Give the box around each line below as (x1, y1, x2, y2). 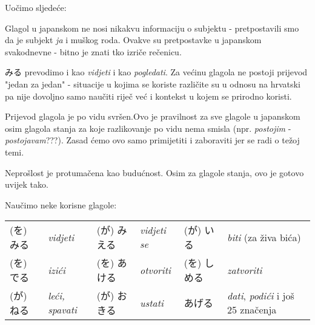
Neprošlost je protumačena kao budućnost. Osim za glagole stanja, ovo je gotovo (5, 166, 304, 179)
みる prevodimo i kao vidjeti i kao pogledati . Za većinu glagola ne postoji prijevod (5, 66, 308, 78)
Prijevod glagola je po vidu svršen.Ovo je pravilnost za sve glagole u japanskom (5, 110, 300, 123)
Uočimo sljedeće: (5, 1, 67, 13)
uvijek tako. (5, 178, 48, 191)
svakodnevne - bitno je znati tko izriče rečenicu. (5, 45, 182, 58)
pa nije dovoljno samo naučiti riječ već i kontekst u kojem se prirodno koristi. (5, 89, 292, 102)
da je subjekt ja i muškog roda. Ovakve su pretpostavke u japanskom (5, 33, 262, 46)
